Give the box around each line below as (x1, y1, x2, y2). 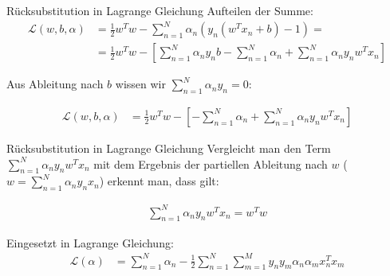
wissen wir (115, 76, 166, 92)
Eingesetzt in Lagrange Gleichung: (6, 234, 174, 251)
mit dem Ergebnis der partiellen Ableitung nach (93, 155, 328, 172)
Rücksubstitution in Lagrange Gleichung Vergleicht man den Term (6, 139, 331, 156)
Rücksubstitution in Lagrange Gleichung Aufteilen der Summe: (6, 2, 313, 18)
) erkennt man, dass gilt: (99, 173, 219, 189)
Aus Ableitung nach (6, 76, 104, 92)
